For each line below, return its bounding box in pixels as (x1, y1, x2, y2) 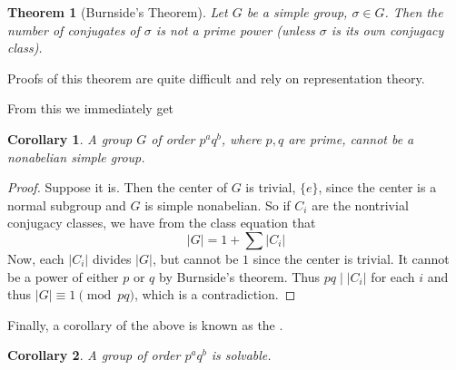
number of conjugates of (7, 20, 140, 39)
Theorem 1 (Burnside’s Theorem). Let (7, 3, 228, 21)
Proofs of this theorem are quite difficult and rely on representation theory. (7, 68, 425, 87)
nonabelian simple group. (7, 147, 145, 166)
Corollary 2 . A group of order (7, 346, 181, 365)
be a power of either (7, 267, 119, 286)
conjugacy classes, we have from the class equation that (7, 213, 316, 232)
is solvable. (211, 346, 272, 365)
